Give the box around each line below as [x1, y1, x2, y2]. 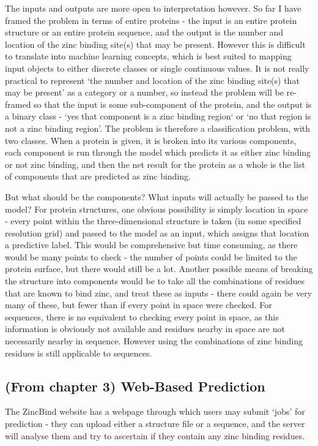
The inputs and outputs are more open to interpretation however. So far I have [5, 2, 301, 14]
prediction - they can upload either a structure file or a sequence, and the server [5, 417, 305, 430]
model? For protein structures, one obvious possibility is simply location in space [5, 202, 308, 215]
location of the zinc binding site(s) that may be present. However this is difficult [5, 37, 306, 50]
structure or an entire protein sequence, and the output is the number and [5, 26, 284, 39]
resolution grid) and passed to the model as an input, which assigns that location [5, 226, 309, 239]
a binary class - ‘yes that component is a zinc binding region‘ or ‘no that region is [5, 110, 311, 123]
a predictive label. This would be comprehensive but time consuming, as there [5, 238, 298, 251]
